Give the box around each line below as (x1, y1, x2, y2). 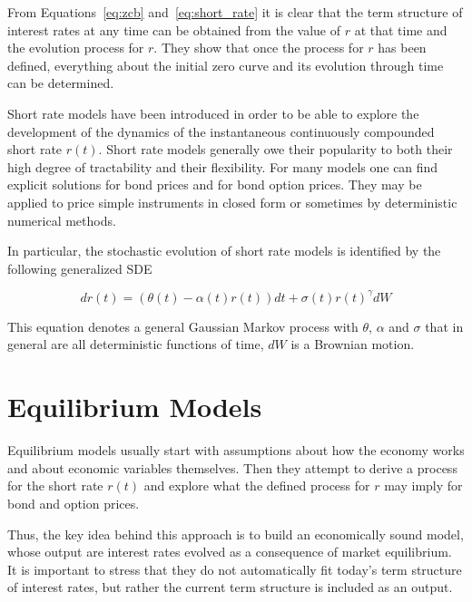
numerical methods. (7, 210, 116, 229)
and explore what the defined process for (143, 476, 370, 495)
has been (378, 38, 427, 57)
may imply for (384, 476, 463, 495)
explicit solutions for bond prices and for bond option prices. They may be (7, 175, 422, 194)
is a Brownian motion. (290, 335, 415, 354)
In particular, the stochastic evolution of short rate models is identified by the (7, 241, 441, 260)
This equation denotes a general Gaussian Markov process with (7, 316, 359, 335)
